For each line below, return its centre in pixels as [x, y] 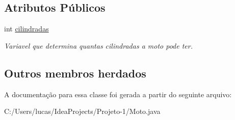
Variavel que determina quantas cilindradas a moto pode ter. [99, 45]
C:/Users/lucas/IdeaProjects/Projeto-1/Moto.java [82, 111]
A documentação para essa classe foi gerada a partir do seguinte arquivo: [118, 94]
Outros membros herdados [75, 73]
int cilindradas [27, 29]
